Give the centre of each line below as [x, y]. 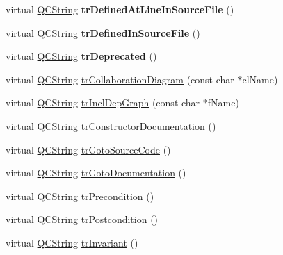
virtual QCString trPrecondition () [80, 196]
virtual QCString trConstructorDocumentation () [111, 125]
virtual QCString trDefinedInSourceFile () [103, 32]
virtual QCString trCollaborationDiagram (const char [120, 79]
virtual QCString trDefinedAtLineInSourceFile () [120, 9]
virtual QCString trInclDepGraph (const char [103, 102]
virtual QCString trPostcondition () [82, 219]
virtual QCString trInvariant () [72, 242]
